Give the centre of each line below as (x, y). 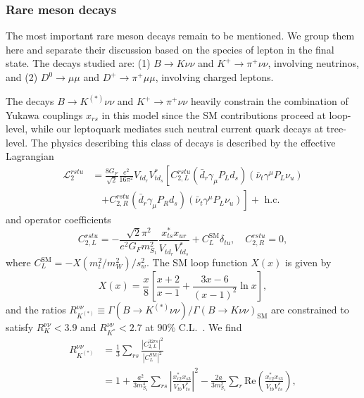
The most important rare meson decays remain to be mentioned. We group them (180, 36)
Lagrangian (30, 156)
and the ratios (36, 309)
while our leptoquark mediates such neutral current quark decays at (177, 129)
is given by (308, 262)
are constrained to (310, 309)
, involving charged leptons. (214, 77)
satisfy (20, 327)
